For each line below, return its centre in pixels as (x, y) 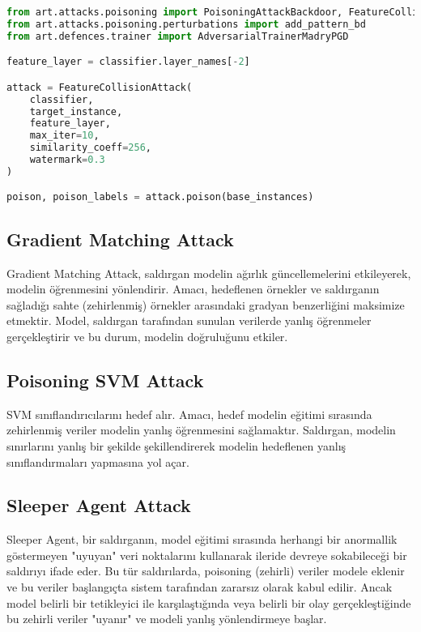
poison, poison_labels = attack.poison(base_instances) (160, 197)
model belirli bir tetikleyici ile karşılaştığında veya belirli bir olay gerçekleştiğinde (209, 602)
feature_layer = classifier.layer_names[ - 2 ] (128, 62)
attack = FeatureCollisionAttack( (100, 87)
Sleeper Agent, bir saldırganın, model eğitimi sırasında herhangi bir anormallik (202, 539)
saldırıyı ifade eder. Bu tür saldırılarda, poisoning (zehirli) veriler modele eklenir (206, 571)
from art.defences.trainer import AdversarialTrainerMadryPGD (178, 36)
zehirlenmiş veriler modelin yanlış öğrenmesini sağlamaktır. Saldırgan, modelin (201, 430)
